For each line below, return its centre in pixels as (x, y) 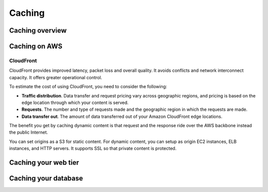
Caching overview (38, 30)
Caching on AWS (36, 46)
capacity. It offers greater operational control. (56, 77)
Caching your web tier (44, 163)
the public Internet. (29, 132)
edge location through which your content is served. (75, 102)
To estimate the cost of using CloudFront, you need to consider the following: (88, 87)
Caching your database (46, 178)
